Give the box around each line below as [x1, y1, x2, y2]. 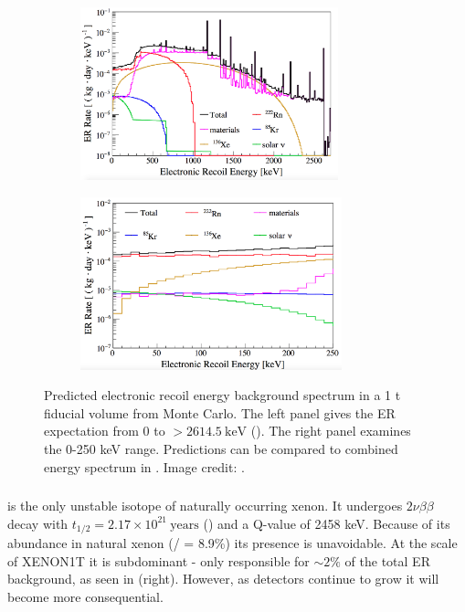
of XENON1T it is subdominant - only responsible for [7, 551, 310, 570]
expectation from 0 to [44, 421, 165, 440]
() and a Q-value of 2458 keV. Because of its [203, 513, 450, 533]
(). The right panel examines [250, 421, 411, 440]
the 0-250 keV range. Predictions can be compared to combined [44, 438, 398, 458]
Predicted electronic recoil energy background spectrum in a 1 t [44, 385, 401, 405]
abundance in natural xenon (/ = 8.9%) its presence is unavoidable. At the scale [7, 533, 458, 553]
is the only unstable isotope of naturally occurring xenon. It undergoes [7, 496, 403, 515]
